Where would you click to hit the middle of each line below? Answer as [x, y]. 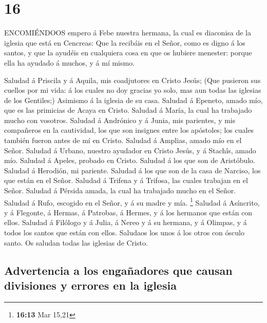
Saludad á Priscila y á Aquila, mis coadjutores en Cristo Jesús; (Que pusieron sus [132, 80]
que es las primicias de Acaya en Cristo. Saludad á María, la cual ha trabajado [128, 110]
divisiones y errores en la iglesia [90, 285]
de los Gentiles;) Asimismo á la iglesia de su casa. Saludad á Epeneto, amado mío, [133, 100]
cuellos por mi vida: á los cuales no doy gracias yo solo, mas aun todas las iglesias [133, 90]
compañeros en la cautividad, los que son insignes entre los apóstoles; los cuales [129, 130]
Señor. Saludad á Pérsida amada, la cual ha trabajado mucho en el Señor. [120, 190]
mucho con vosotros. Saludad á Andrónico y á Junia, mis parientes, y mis [120, 120]
